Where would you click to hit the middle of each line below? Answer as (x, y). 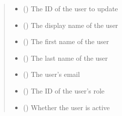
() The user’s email (51, 74)
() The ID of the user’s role (64, 90)
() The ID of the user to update (71, 8)
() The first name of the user (66, 41)
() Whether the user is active (66, 107)
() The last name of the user (65, 58)
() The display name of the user (71, 25)
